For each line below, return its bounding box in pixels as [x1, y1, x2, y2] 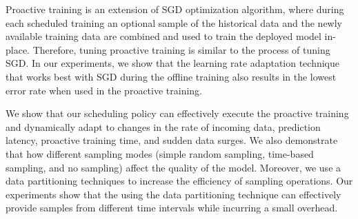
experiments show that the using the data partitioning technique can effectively [6, 187, 341, 201]
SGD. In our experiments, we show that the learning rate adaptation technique [6, 56, 340, 70]
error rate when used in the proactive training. [6, 83, 202, 97]
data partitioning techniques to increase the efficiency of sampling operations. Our [6, 174, 353, 188]
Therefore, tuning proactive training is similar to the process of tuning [32, 42, 330, 56]
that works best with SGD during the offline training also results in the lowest [6, 69, 337, 83]
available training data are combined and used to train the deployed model [6, 29, 321, 43]
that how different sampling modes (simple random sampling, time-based [6, 146, 314, 160]
